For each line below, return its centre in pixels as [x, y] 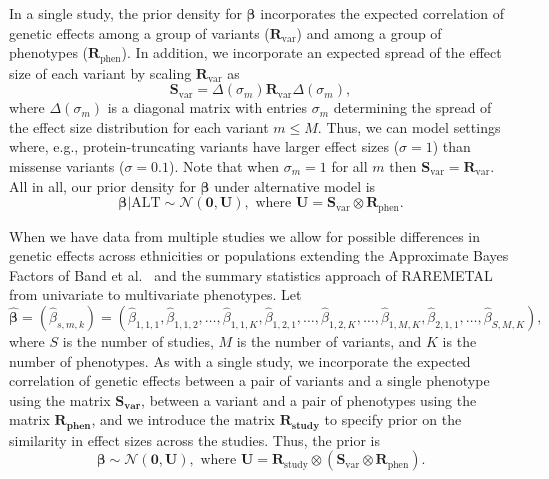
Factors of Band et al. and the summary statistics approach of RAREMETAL [251, 274]
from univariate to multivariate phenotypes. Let [155, 294]
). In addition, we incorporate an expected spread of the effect [311, 52]
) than [451, 146]
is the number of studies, [138, 341]
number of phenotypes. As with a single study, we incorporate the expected [240, 360]
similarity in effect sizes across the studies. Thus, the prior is [195, 439]
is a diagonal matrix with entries [207, 107]
